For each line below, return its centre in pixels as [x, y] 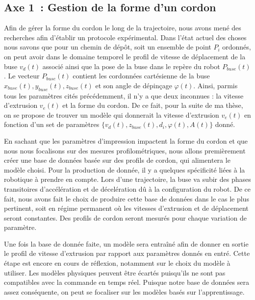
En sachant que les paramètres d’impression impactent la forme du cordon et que [126, 140]
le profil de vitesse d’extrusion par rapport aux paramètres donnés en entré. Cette [127, 253]
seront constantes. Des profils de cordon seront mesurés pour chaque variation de [125, 217]
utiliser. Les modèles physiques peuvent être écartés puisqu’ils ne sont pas [115, 272]
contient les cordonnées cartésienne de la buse [141, 76]
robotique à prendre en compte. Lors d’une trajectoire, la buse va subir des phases [127, 179]
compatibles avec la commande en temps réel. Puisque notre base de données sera [127, 282]
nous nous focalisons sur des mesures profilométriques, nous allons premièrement [125, 150]
